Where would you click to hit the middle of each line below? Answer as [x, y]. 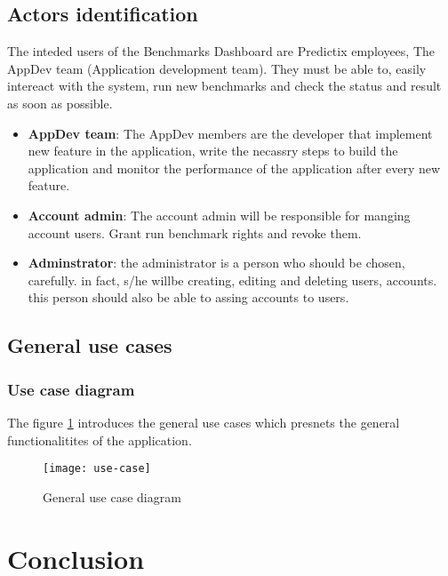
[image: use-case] [97, 469]
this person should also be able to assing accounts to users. [188, 297]
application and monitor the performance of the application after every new [234, 168]
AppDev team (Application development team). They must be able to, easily [217, 68]
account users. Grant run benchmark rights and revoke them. [195, 232]
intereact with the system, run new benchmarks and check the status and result [224, 86]
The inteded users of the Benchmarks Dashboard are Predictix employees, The [221, 51]
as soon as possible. [60, 103]
